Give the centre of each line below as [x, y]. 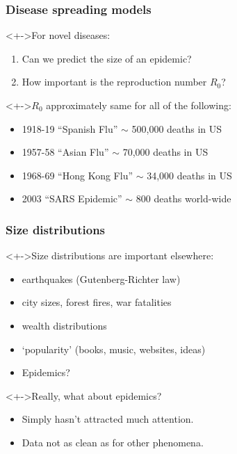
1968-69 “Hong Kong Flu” [77, 175]
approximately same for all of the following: [139, 105]
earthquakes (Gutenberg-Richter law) [101, 278]
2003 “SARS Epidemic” [72, 198]
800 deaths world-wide [183, 198]
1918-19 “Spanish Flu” [70, 128]
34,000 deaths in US [189, 175]
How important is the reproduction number [114, 82]
